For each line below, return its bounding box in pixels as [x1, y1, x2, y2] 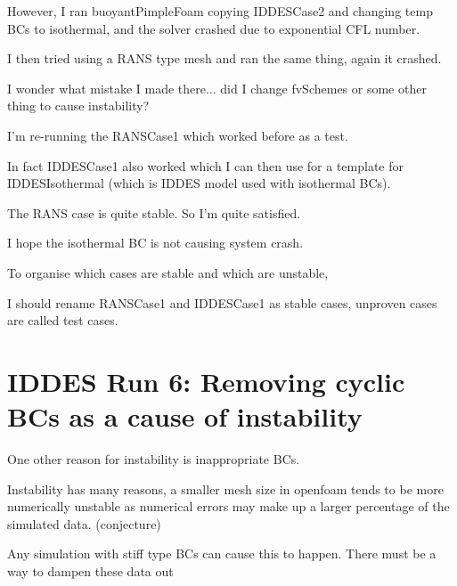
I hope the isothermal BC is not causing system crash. [7, 233, 304, 252]
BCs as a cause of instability [7, 398, 363, 435]
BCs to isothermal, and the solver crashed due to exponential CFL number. [7, 19, 420, 37]
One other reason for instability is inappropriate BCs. [7, 450, 300, 468]
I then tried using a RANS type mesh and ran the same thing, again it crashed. [7, 49, 442, 68]
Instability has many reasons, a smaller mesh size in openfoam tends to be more [7, 479, 444, 498]
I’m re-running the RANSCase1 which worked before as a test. [7, 126, 348, 144]
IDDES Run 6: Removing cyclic [7, 362, 405, 399]
